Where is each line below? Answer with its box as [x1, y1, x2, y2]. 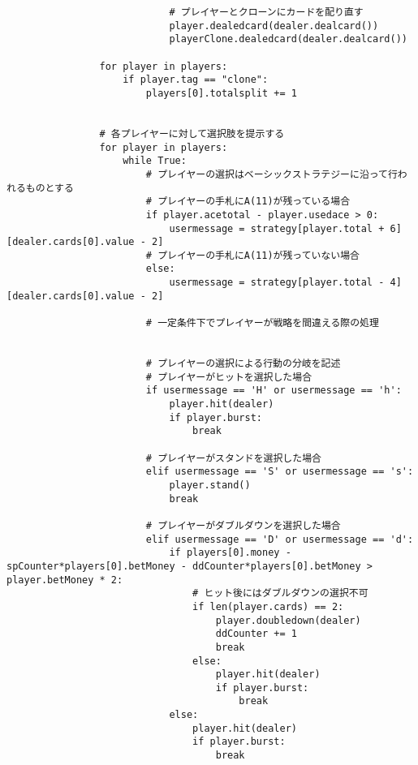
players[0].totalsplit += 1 [145, 87, 297, 99]
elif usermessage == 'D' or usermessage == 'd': [145, 533, 414, 545]
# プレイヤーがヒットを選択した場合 [145, 371, 312, 383]
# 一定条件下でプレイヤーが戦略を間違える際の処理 [145, 317, 379, 329]
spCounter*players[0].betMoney [6, 560, 175, 572]
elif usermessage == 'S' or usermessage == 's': [145, 466, 414, 478]
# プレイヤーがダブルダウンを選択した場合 [145, 519, 341, 531]
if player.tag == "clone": [123, 74, 269, 86]
